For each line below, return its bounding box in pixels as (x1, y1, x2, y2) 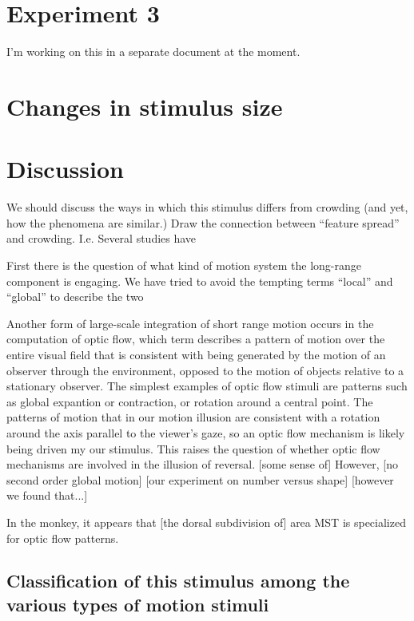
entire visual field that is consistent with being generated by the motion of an (6, 346, 386, 362)
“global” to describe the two (6, 288, 144, 305)
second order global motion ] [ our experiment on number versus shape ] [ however (6, 471, 394, 488)
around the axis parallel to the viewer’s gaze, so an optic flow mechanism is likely (6, 424, 405, 441)
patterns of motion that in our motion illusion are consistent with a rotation (6, 409, 380, 425)
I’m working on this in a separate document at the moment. (6, 43, 301, 60)
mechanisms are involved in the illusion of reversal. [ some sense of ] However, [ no (6, 456, 398, 473)
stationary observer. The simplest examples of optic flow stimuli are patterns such (6, 378, 408, 394)
